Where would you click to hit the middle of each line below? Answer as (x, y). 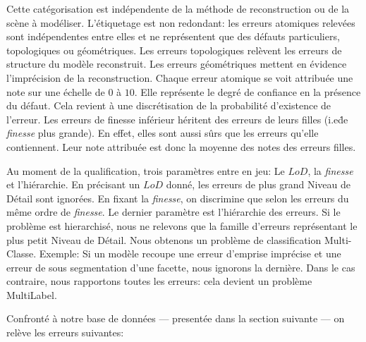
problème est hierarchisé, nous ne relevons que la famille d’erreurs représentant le (182, 225)
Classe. (22, 254)
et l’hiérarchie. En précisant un (73, 184)
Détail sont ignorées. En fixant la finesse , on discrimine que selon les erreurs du (178, 198)
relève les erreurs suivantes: (65, 332)
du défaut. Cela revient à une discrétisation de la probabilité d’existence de (169, 105)
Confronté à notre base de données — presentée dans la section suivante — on (176, 318)
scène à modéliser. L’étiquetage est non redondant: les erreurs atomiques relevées (181, 22)
